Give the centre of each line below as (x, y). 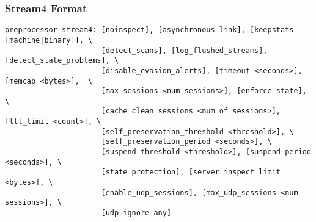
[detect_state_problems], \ (62, 61)
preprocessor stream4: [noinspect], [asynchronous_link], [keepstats (149, 30)
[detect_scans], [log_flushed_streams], (184, 50)
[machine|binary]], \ (49, 40)
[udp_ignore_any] (136, 213)
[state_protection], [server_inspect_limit (191, 172)
